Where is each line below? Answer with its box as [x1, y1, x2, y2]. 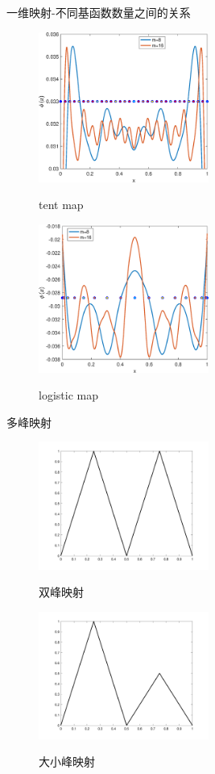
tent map [39, 196, 84, 213]
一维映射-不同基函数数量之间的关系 [6, 4, 191, 20]
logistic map [39, 387, 98, 404]
